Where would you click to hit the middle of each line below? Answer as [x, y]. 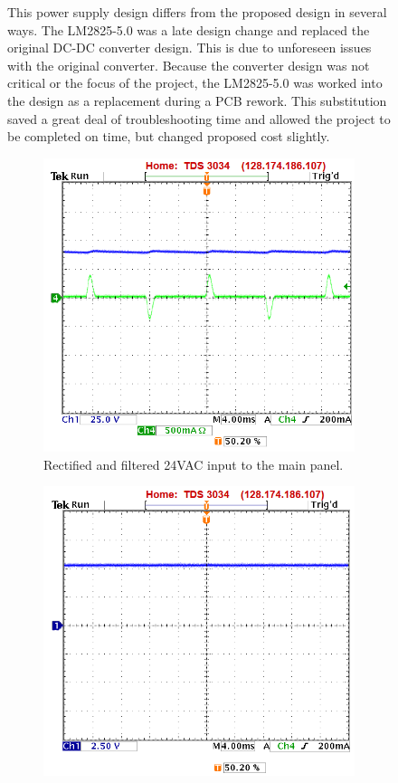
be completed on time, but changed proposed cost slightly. [169, 136]
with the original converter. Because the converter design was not [189, 65]
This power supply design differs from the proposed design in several [197, 12]
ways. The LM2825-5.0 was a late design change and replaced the [189, 29]
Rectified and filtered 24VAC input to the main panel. [194, 464]
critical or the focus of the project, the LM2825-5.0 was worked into [195, 83]
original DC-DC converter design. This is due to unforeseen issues [190, 48]
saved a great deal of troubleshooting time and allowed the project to [199, 118]
